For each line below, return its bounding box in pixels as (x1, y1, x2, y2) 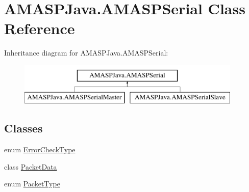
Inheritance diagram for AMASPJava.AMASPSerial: (4, 47, 168, 58)
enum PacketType (4, 178, 60, 189)
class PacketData (4, 161, 57, 172)
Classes (4, 120, 43, 136)
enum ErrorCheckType (4, 144, 76, 155)
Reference (4, 18, 75, 39)
